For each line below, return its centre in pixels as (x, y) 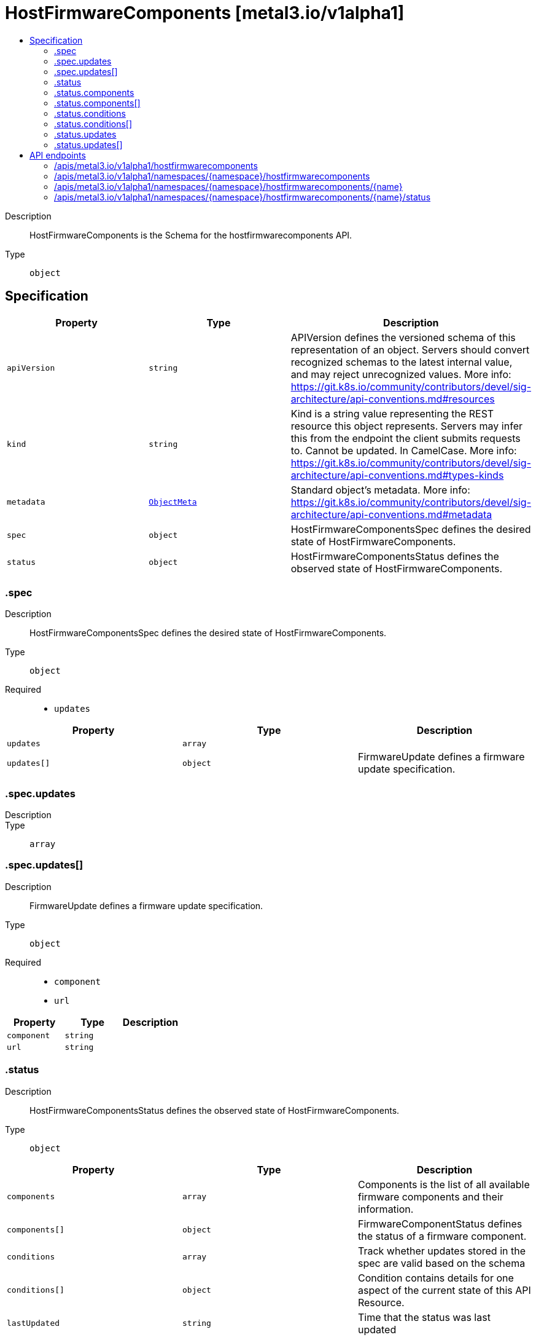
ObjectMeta (173, 502)
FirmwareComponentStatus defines (440, 1224)
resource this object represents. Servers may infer (406, 426)
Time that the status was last (424, 1317)
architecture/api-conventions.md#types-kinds (397, 475)
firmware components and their (430, 1196)
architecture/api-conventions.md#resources (393, 399)
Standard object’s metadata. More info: (380, 490)
